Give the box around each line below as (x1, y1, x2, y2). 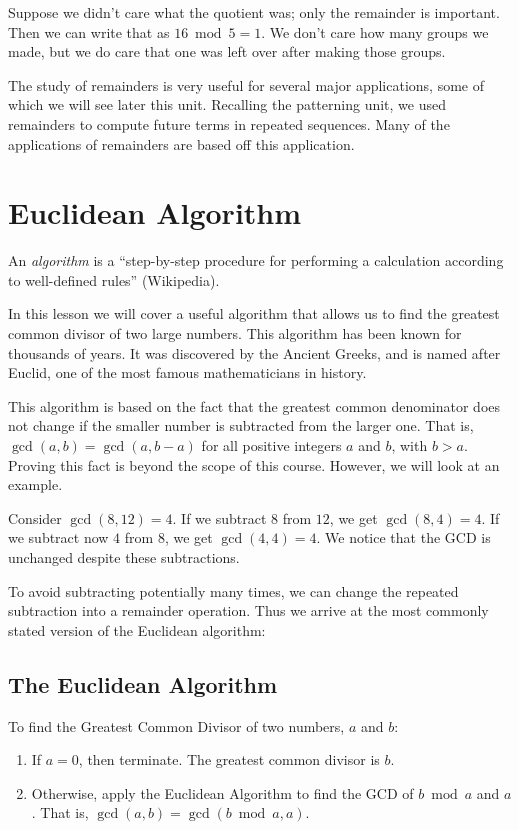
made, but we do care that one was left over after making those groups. (8, 41, 446, 62)
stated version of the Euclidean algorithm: (8, 619, 266, 640)
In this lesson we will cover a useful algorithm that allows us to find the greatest (8, 303, 500, 324)
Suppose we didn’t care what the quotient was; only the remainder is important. (8, 2, 500, 22)
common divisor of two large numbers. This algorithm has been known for (8, 323, 462, 344)
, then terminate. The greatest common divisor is (78, 749, 380, 770)
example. (8, 474, 63, 495)
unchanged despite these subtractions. (8, 547, 240, 567)
